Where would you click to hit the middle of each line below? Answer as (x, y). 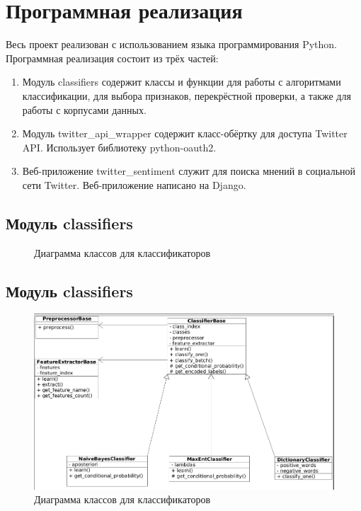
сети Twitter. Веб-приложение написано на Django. (134, 184)
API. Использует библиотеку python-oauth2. (119, 147)
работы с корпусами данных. (84, 109)
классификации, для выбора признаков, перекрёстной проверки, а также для (187, 95)
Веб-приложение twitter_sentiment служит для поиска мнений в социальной (189, 171)
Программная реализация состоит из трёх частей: (112, 58)
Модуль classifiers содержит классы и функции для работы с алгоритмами (182, 82)
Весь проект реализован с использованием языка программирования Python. (172, 44)
